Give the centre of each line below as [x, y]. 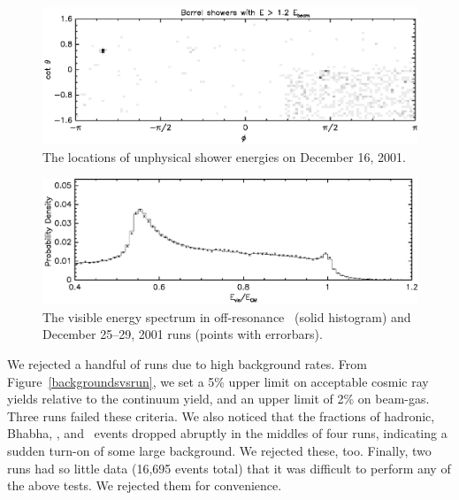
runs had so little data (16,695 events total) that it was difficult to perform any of [229, 468]
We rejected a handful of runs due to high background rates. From [187, 363]
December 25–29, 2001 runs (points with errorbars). [183, 334]
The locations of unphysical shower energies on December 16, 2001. [224, 157]
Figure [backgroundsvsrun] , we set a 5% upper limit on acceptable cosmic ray [218, 381]
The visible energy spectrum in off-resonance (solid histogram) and [227, 316]
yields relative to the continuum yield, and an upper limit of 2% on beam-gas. [218, 399]
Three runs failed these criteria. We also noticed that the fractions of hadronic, [221, 415]
